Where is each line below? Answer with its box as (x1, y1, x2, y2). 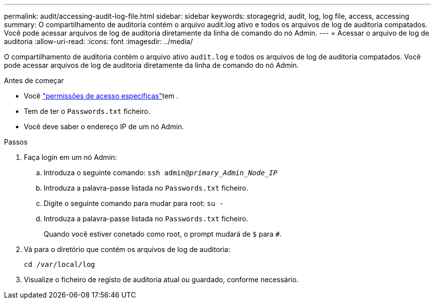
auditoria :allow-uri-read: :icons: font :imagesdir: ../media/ (4, 37, 193, 46)
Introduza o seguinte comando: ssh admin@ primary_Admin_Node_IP (44, 168, 278, 177)
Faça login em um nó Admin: (24, 153, 117, 161)
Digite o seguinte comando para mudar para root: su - (44, 199, 224, 207)
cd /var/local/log (24, 260, 95, 268)
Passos (4, 138, 28, 146)
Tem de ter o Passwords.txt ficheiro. (24, 107, 150, 115)
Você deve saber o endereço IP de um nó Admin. (24, 122, 184, 131)
